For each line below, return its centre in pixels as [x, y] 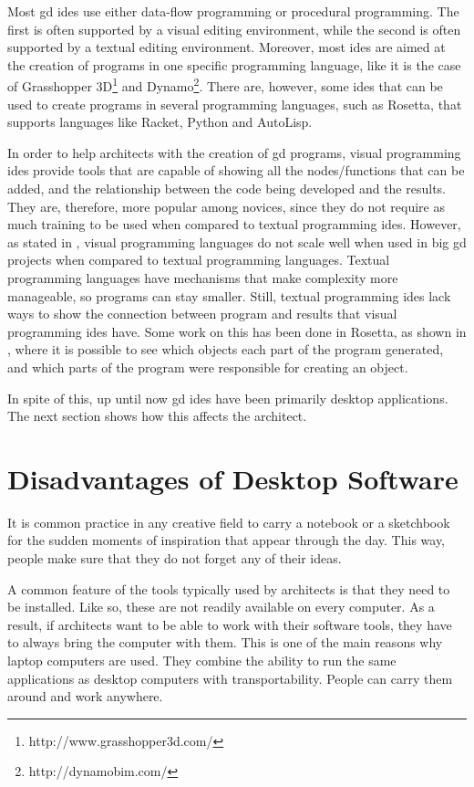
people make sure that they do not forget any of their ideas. [175, 558]
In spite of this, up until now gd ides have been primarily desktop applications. [228, 398]
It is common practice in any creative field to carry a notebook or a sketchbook [229, 522]
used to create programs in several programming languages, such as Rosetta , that [235, 104]
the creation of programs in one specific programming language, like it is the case [234, 64]
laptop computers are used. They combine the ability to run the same [202, 660]
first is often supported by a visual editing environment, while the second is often [234, 29]
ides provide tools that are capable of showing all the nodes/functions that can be [236, 170]
